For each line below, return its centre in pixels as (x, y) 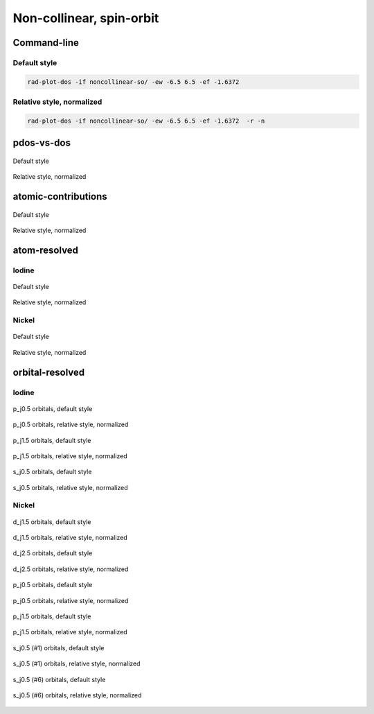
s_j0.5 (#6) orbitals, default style (59, 679)
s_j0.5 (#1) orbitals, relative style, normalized (77, 664)
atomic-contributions (60, 197)
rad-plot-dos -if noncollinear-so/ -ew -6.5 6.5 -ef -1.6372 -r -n (146, 121)
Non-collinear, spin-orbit (86, 18)
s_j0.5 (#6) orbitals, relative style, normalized (77, 695)
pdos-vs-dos (42, 143)
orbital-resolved (49, 372)
